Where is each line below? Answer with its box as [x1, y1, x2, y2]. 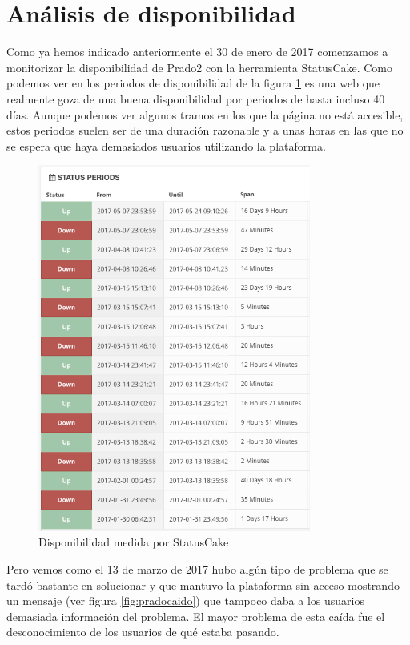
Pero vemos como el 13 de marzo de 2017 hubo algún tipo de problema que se [6, 561, 388, 578]
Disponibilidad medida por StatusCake [38, 534, 229, 550]
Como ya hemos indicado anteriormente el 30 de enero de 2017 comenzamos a [6, 43, 388, 60]
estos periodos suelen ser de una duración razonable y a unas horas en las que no [6, 122, 404, 139]
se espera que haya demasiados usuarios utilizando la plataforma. [6, 137, 326, 154]
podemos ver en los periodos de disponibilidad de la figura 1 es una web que [6, 75, 380, 91]
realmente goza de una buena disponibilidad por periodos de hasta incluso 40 [6, 90, 385, 107]
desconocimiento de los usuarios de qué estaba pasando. [6, 623, 279, 640]
